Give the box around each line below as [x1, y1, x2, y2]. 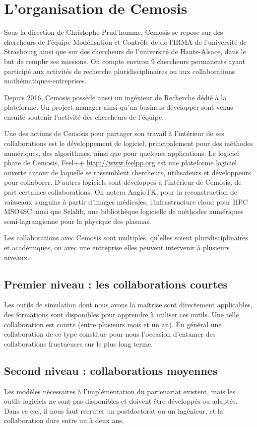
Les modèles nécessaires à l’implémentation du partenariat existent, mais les [4, 386, 235, 396]
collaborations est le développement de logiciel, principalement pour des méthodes [4, 138, 254, 148]
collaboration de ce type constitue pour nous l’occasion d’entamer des [4, 329, 216, 339]
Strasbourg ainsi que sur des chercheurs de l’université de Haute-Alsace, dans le [4, 46, 246, 57]
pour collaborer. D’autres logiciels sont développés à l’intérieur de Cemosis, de [4, 177, 242, 187]
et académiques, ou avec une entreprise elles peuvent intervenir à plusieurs [4, 242, 230, 252]
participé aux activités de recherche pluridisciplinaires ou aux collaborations [4, 66, 235, 76]
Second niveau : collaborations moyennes [4, 362, 218, 378]
